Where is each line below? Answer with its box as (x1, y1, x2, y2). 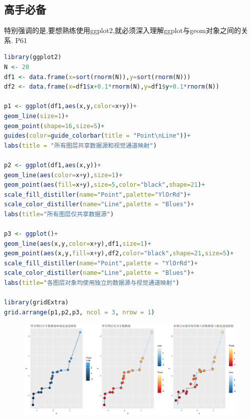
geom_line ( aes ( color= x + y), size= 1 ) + (4, 171, 123, 179)
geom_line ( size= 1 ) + (4, 112, 69, 120)
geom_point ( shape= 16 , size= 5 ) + (4, 122, 105, 130)
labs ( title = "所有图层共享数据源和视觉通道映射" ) (4, 142, 157, 149)
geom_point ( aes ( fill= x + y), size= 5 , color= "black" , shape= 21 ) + (4, 181, 205, 189)
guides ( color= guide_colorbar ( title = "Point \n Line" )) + (4, 132, 191, 140)
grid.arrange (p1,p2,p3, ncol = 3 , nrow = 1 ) (4, 308, 155, 316)
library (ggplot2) (4, 54, 62, 61)
